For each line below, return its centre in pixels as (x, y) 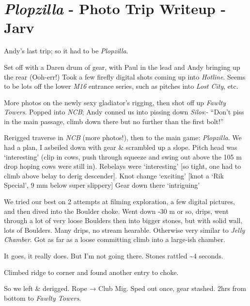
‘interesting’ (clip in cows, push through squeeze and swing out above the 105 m (123, 156)
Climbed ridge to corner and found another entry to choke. (91, 272)
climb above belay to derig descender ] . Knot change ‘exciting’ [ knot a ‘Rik (114, 175)
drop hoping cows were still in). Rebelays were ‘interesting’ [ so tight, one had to (123, 166)
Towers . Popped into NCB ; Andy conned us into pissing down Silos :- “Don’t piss (124, 112)
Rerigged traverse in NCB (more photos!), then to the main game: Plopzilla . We (123, 137)
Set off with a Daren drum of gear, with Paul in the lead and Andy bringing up (122, 67)
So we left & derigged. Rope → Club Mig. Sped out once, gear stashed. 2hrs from (125, 288)
